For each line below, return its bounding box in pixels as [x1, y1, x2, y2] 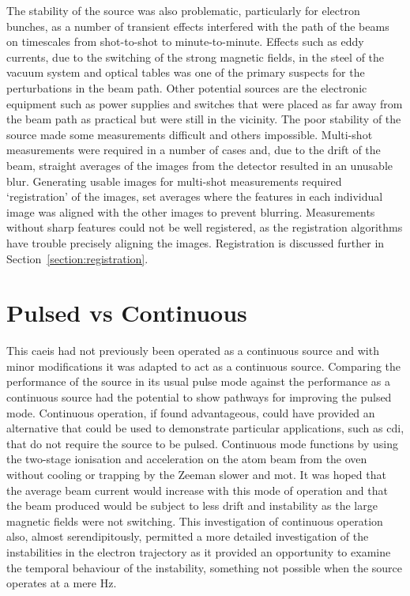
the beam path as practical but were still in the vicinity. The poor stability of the [6, 111, 401, 127]
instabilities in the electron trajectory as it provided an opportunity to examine [6, 543, 391, 560]
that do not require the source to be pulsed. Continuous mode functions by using [6, 435, 398, 451]
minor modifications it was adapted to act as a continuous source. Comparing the [6, 357, 401, 374]
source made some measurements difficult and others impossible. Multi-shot [6, 126, 373, 142]
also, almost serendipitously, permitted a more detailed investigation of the [6, 528, 369, 545]
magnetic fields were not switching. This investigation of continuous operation [6, 512, 383, 529]
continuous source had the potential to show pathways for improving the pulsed [6, 389, 392, 405]
